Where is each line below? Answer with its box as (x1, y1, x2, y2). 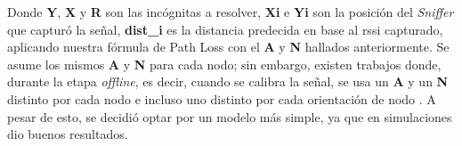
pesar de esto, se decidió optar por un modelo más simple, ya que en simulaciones (7, 107, 452, 126)
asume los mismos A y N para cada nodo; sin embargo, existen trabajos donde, (7, 54, 442, 73)
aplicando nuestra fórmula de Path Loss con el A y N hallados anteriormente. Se (7, 37, 450, 56)
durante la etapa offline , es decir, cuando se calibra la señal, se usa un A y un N (7, 72, 449, 91)
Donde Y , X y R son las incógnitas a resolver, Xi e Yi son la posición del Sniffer (7, 3, 454, 20)
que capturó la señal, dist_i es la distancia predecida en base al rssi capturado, (7, 20, 443, 38)
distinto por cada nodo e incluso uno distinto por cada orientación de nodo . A (7, 89, 436, 108)
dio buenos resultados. (7, 125, 128, 143)
